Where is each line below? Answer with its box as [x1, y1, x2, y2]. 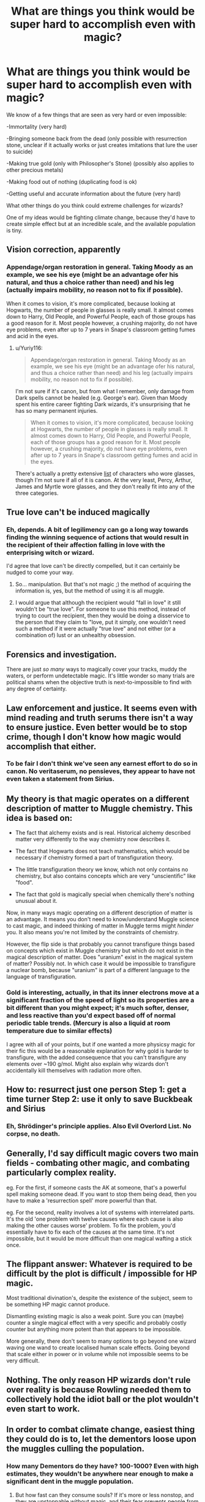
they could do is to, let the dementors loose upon [6, 1434, 197, 1444]
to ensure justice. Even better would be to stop [6, 722, 188, 733]
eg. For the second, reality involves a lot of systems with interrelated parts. [6, 1209, 195, 1216]
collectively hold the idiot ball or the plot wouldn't [6, 1394, 199, 1404]
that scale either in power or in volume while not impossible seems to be [6, 1351, 188, 1358]
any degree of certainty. [6, 685, 67, 693]
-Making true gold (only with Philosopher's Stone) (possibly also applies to [6, 159, 195, 167]
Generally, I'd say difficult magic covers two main [6, 1149, 199, 1159]
